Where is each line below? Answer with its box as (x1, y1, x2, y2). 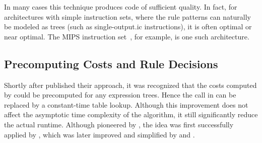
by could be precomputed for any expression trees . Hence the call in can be (4, 89, 236, 100)
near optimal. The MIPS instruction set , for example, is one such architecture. (4, 31, 249, 41)
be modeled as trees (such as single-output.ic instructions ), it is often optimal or (4, 21, 252, 32)
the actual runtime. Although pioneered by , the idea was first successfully (4, 119, 234, 129)
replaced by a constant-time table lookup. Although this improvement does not (4, 99, 248, 110)
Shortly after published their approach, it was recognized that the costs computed (4, 79, 257, 90)
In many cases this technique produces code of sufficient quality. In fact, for (4, 2, 237, 12)
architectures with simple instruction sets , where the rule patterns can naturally (4, 11, 251, 22)
